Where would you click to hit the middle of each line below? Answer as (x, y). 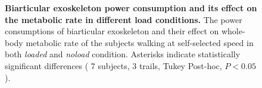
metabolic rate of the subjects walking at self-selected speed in (140, 42)
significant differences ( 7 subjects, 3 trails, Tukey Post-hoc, (113, 65)
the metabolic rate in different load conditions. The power (124, 19)
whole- (233, 31)
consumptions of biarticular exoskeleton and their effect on (112, 31)
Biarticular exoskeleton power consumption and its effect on (131, 8)
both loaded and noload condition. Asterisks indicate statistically (123, 54)
